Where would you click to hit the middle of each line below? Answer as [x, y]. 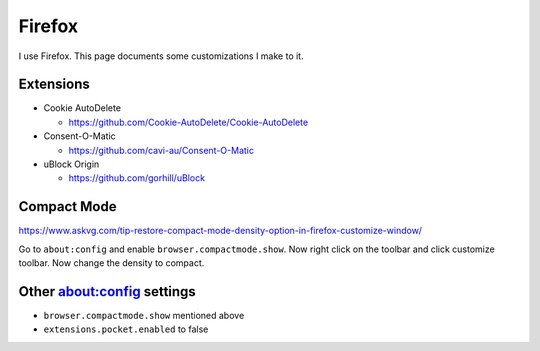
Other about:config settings [107, 291]
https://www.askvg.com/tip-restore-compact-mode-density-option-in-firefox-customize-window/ [220, 231]
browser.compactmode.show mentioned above [144, 315]
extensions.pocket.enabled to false [126, 329]
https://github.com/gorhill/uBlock [136, 178]
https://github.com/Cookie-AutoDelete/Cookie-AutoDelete [188, 122]
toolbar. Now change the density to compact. [111, 263]
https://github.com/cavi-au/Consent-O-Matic [161, 150]
